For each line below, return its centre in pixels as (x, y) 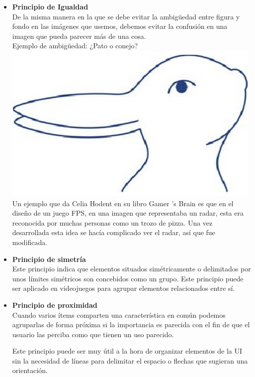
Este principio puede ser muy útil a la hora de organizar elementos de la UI (127, 351)
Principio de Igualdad (50, 6)
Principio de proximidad (55, 305)
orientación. (30, 370)
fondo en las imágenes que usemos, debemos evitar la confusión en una (120, 26)
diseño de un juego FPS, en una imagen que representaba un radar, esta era (128, 213)
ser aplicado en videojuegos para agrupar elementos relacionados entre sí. (124, 288)
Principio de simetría (49, 259)
